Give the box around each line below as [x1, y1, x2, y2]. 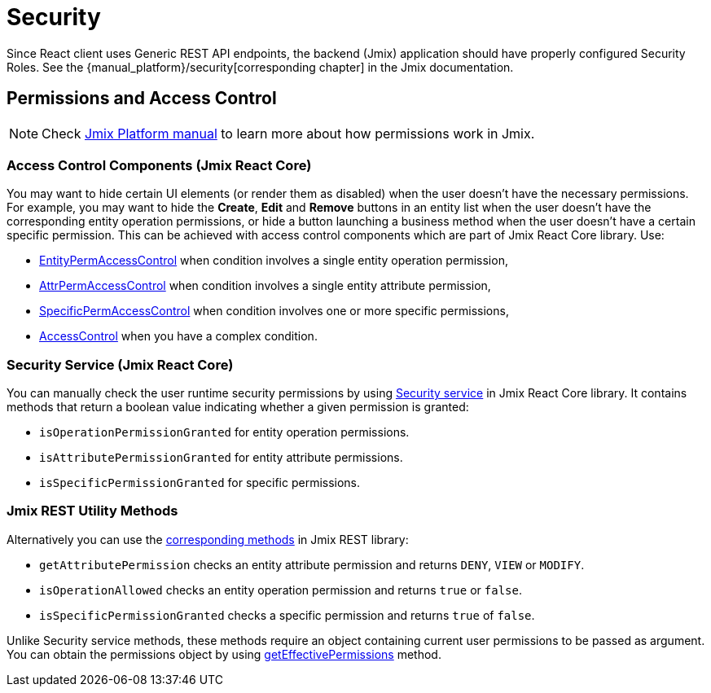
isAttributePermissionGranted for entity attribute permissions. [39, 450, 403, 465]
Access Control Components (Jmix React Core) [7, 156, 312, 173]
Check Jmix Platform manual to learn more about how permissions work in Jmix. [42, 125, 535, 142]
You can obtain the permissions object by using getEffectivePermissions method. [7, 647, 441, 661]
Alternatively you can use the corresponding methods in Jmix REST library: [7, 532, 409, 546]
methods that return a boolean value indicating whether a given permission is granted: [7, 400, 469, 414]
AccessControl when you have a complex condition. [39, 329, 318, 344]
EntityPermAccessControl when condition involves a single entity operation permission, [39, 253, 508, 268]
